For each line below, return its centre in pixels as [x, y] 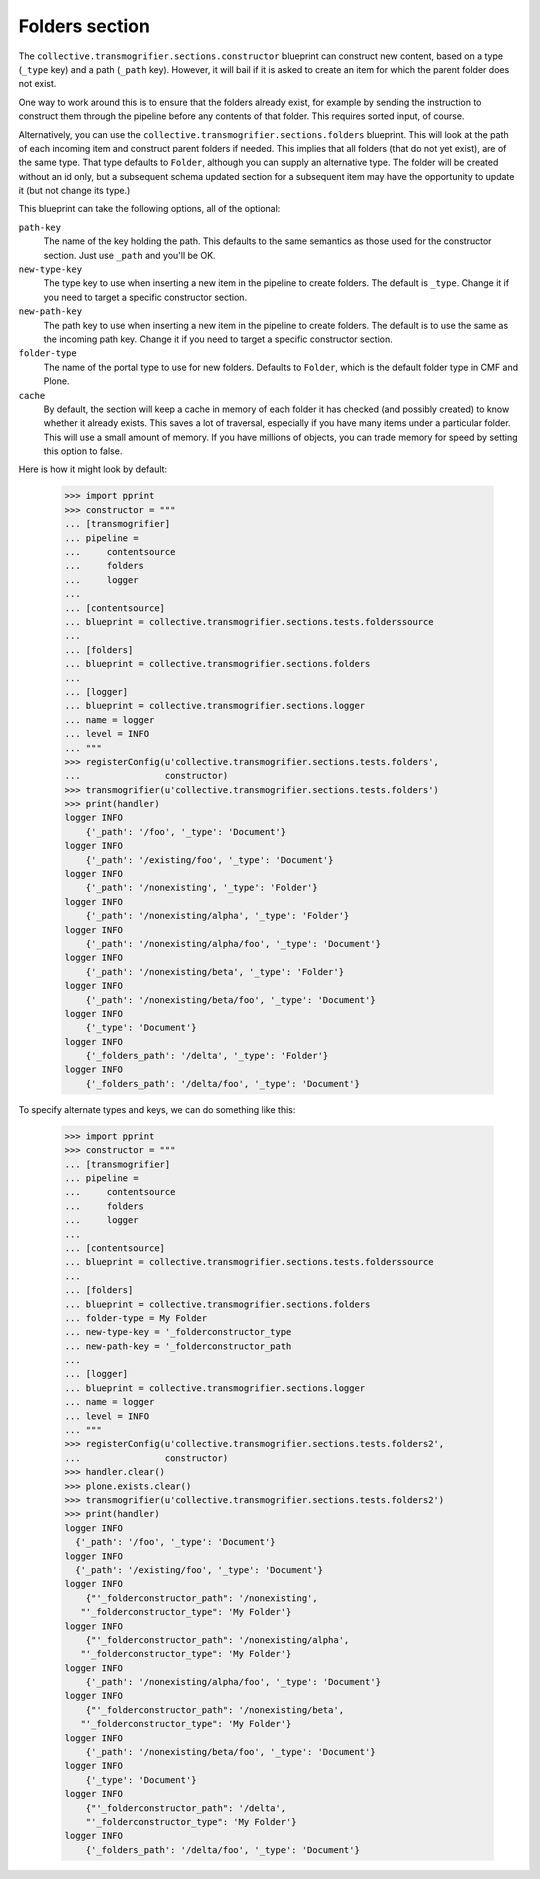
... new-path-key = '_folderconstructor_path [178, 1346]
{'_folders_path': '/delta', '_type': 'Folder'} [207, 1056]
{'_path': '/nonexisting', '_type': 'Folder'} [202, 888]
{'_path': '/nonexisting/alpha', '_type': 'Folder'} [217, 916]
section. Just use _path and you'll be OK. [129, 255]
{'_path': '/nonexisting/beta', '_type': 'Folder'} [215, 971]
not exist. [37, 84]
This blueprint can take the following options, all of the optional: [149, 209]
